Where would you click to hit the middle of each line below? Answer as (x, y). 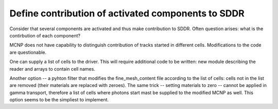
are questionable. (28, 52)
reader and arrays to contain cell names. (52, 69)
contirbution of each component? (45, 35)
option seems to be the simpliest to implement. (59, 100)
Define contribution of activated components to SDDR (127, 13)
